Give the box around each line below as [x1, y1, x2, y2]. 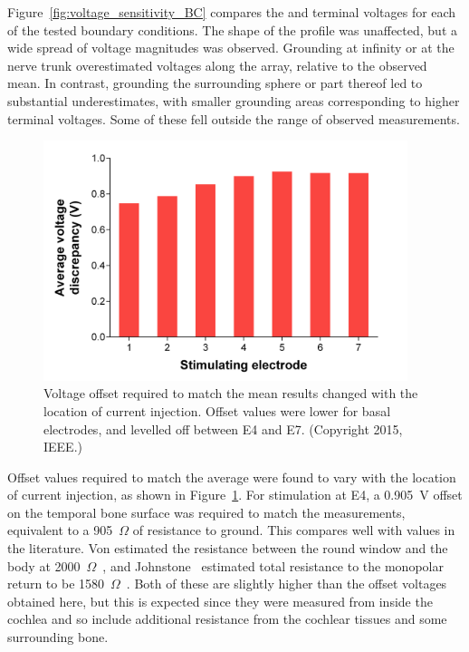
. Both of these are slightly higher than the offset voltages [126, 574, 447, 593]
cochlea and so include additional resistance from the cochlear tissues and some [7, 609, 447, 628]
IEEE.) [43, 437, 82, 456]
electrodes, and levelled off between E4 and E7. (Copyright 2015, [43, 419, 403, 438]
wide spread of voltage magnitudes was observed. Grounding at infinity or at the [7, 38, 455, 57]
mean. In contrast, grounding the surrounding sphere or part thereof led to [7, 73, 423, 92]
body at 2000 [7, 556, 81, 575]
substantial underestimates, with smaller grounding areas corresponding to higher [7, 91, 460, 110]
